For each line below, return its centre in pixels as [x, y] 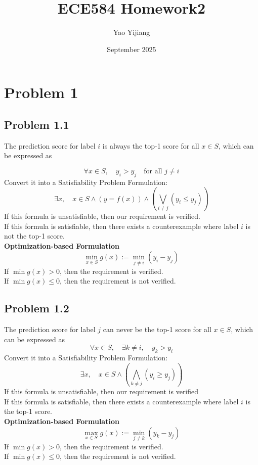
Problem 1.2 [37, 308]
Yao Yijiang [132, 32]
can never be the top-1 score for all [157, 329]
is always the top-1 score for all [151, 145]
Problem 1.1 [37, 124]
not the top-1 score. [34, 236]
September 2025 [132, 49]
